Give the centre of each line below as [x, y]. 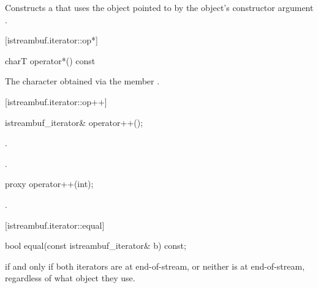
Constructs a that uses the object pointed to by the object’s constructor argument [159, 7]
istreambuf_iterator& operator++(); [74, 122]
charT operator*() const [50, 60]
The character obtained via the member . [82, 81]
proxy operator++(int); [49, 184]
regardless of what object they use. [70, 278]
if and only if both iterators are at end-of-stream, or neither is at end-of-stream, [155, 266]
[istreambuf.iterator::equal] [55, 225]
